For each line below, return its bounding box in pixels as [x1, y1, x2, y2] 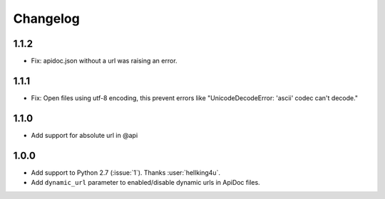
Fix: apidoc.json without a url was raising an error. [31, 57, 178, 65]
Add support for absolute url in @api [31, 131, 138, 139]
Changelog [13, 11, 80, 26]
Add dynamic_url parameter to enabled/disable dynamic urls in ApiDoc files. [31, 178, 260, 187]
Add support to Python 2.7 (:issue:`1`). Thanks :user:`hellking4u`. [31, 168, 221, 177]
